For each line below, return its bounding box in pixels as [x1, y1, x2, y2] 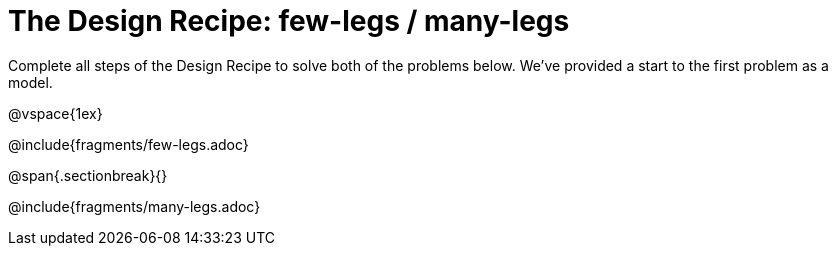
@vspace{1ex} [8, 104, 103, 122]
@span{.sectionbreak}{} [8, 166, 168, 184]
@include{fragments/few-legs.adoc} [8, 135, 249, 153]
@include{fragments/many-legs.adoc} [8, 197, 261, 215]
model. [8, 73, 53, 91]
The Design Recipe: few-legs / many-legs [8, 4, 570, 38]
